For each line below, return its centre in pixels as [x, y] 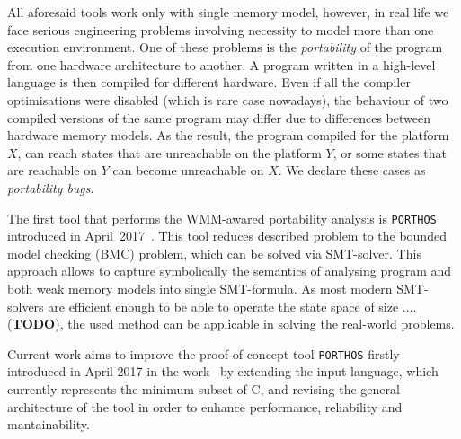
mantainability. [49, 424]
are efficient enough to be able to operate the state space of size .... [232, 306]
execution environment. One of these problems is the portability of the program [225, 47]
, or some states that [390, 152]
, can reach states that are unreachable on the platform [169, 152]
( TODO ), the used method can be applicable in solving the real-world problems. [231, 324]
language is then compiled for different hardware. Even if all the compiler [209, 82]
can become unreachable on [188, 170]
